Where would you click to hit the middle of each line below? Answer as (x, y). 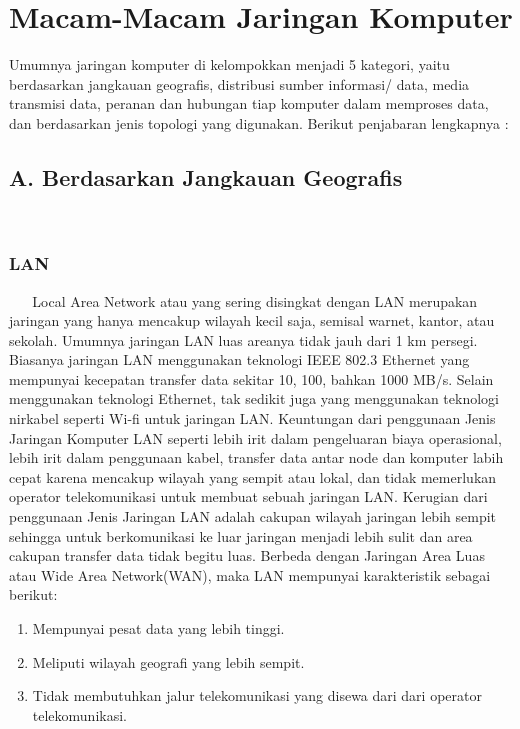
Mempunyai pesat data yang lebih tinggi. (158, 628)
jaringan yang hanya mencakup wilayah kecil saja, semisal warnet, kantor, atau (252, 320)
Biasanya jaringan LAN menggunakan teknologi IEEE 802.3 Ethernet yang (239, 359)
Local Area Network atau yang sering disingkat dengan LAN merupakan (255, 300)
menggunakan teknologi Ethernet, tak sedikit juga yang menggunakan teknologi (254, 398)
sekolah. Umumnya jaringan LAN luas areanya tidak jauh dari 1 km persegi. (243, 339)
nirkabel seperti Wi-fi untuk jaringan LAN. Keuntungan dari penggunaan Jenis (252, 418)
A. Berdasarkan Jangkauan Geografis (206, 176)
